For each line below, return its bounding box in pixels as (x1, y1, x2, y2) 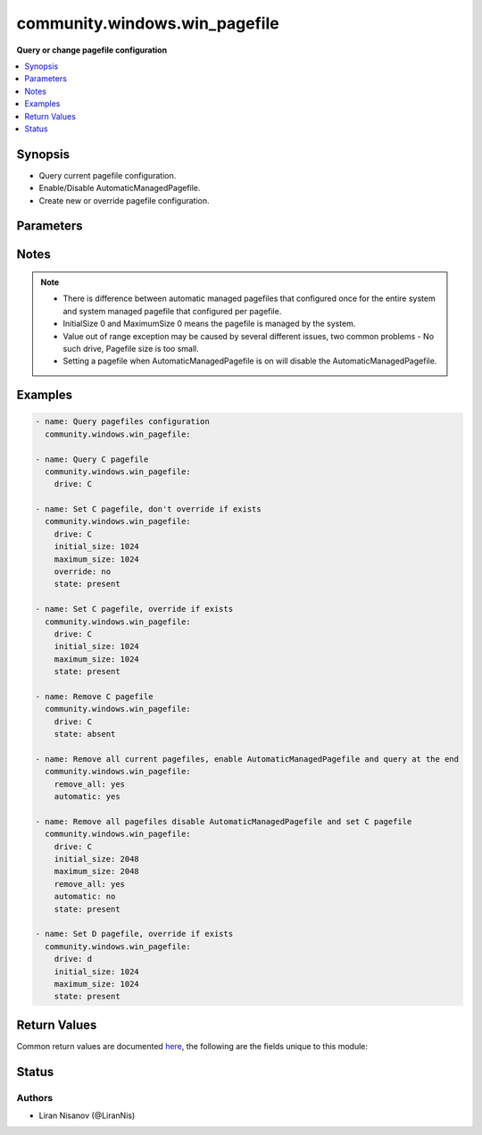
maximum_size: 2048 (54, 866, 140, 877)
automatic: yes (54, 791, 120, 802)
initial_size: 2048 (54, 854, 140, 864)
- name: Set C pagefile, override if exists (35, 604, 234, 614)
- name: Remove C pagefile (35, 691, 154, 701)
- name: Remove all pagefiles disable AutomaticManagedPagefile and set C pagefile (35, 816, 412, 826)
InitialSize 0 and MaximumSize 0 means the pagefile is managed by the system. (62, 318, 356, 330)
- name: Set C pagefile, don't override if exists (35, 505, 262, 514)
